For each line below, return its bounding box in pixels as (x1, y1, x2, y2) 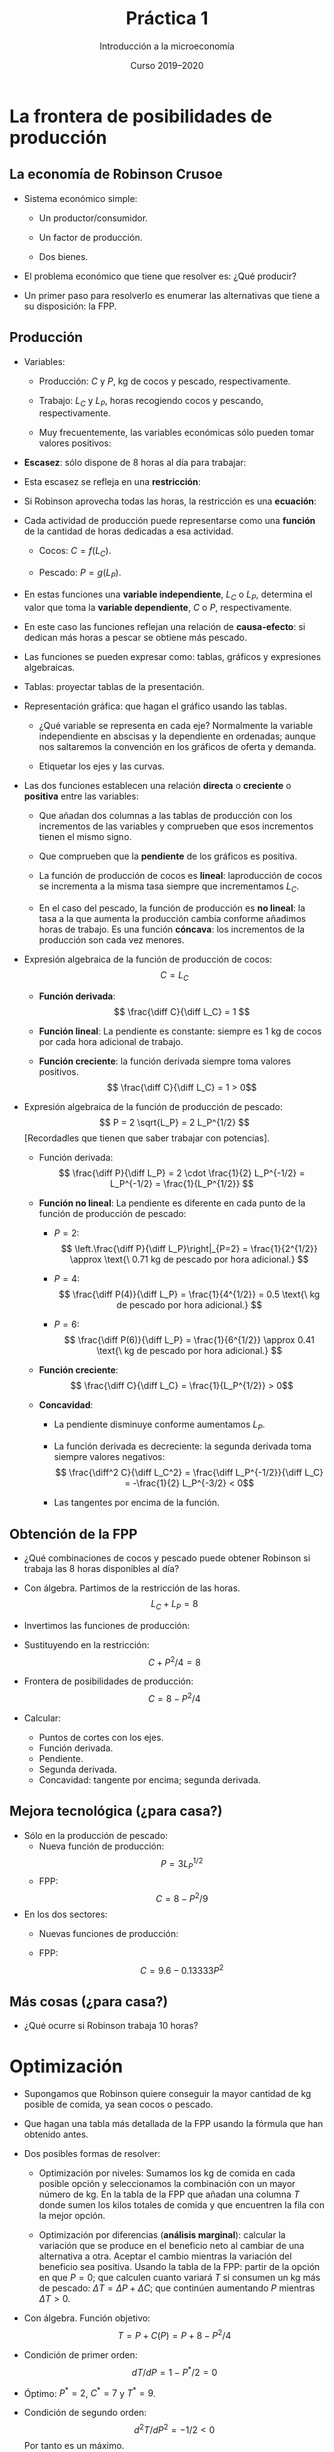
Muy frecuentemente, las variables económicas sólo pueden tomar (38, 427, 315, 439)
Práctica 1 (125, 7, 209, 30)
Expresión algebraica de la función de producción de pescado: (23, 1101, 283, 1113)
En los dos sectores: (23, 1908, 108, 1920)
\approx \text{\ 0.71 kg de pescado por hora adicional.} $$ (69, 1253, 309, 1266)
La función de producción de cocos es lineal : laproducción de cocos (38, 869, 323, 881)
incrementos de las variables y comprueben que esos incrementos (38, 820, 314, 832)
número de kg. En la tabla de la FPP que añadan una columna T (38, 2188, 300, 2201)
